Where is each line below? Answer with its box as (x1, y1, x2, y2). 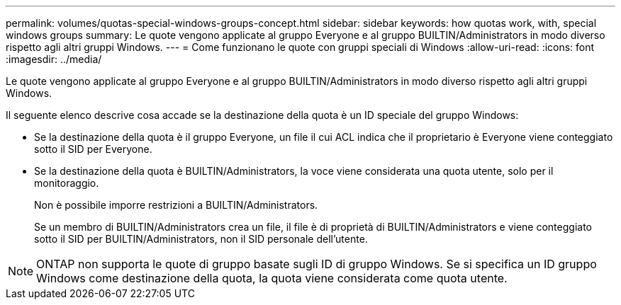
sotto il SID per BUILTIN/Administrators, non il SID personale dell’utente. (34, 233, 368, 245)
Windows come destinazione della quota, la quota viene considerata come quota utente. (36, 271, 508, 285)
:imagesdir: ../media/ (6, 53, 102, 65)
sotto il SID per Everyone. (34, 143, 152, 155)
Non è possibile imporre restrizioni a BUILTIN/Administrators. (34, 199, 318, 211)
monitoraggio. (34, 177, 99, 189)
